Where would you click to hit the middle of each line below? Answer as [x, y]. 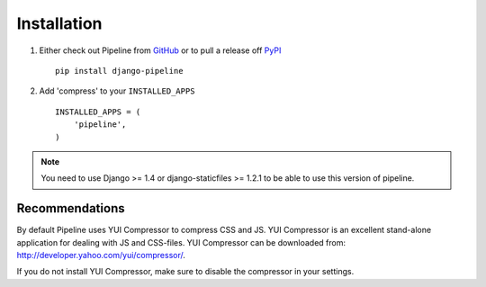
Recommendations [71, 208]
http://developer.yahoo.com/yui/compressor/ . [101, 255]
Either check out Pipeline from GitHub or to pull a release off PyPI [160, 50]
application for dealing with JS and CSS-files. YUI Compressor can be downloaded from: [181, 242]
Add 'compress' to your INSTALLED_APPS [117, 91]
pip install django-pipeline [119, 71]
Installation [59, 23]
